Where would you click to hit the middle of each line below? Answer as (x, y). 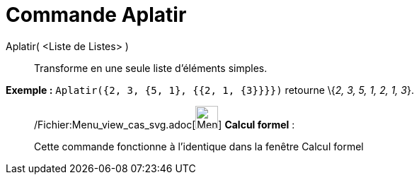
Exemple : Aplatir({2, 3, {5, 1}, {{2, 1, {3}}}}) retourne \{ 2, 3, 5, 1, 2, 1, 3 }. (210, 90)
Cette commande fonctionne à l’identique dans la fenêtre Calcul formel (199, 146)
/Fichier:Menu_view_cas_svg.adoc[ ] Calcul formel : (165, 124)
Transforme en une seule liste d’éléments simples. (151, 68)
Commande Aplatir (96, 15)
